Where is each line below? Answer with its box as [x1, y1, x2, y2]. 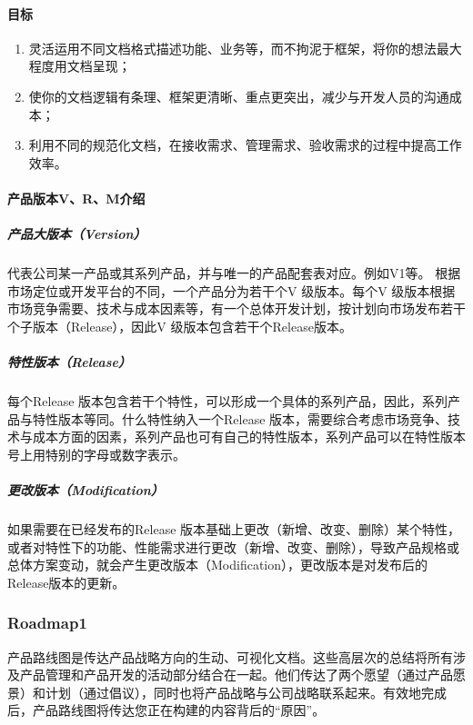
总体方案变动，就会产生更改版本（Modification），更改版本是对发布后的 [7, 555, 428, 574]
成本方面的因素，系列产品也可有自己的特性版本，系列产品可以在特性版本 [32, 427, 466, 446]
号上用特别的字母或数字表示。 [7, 444, 186, 463]
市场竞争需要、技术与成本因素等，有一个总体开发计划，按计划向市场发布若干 [7, 299, 466, 318]
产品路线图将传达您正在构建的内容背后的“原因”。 [32, 700, 326, 720]
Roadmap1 [7, 611, 87, 634]
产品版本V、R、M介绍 [7, 188, 146, 207]
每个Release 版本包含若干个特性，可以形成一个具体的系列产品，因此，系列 [7, 392, 448, 411]
